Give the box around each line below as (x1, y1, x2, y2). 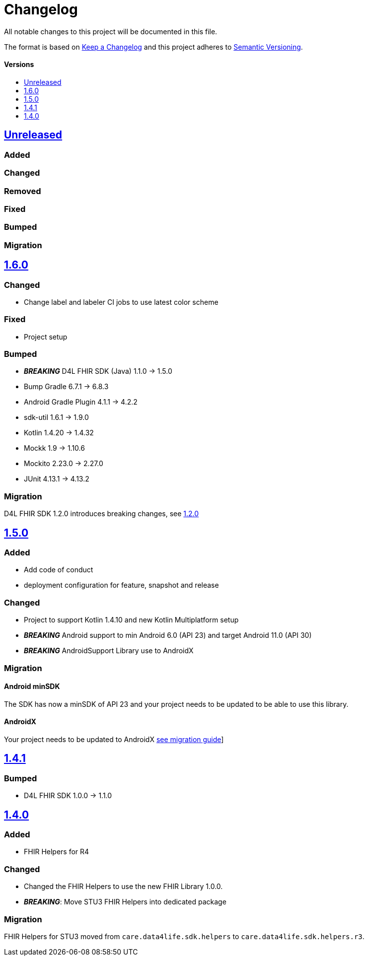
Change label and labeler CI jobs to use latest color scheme (24, 297, 219, 306)
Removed (4, 186, 41, 196)
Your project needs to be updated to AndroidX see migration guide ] (4, 735, 224, 744)
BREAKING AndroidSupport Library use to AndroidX (24, 646, 194, 655)
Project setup (24, 332, 68, 341)
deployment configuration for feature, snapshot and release (24, 581, 219, 590)
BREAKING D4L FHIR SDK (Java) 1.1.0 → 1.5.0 (24, 367, 172, 376)
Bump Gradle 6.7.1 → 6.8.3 (24, 382, 109, 391)
